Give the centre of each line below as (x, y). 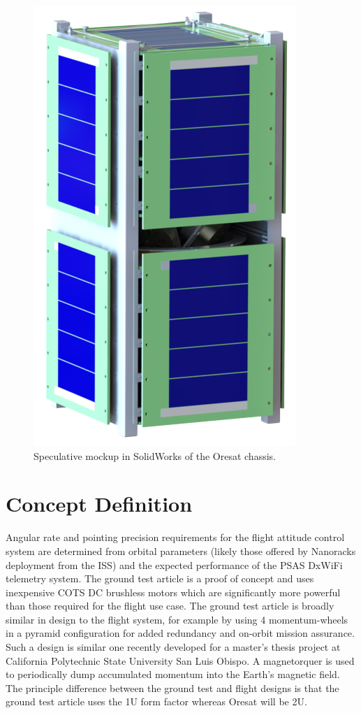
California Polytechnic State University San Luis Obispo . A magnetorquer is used (180, 660)
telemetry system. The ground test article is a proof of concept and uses (160, 578)
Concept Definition (99, 504)
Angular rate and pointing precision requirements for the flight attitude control (175, 537)
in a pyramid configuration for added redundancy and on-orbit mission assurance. (180, 633)
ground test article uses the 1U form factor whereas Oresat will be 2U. (156, 701)
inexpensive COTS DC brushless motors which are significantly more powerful (173, 592)
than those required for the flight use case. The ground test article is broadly (170, 606)
